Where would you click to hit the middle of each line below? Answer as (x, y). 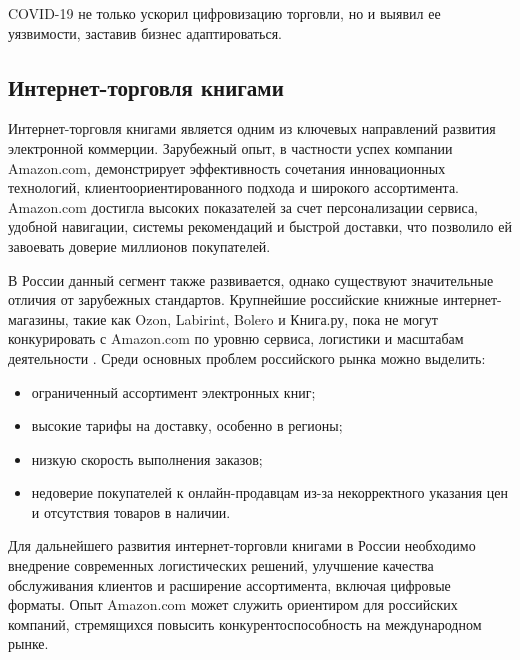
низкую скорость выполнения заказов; (147, 458)
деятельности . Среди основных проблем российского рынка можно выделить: (247, 357)
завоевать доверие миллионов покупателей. (139, 245)
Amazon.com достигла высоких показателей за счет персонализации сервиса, (243, 206)
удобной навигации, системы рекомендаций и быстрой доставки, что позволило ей (260, 226)
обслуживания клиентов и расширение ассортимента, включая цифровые (229, 584)
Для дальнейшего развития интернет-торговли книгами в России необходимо (242, 545)
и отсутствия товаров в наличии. (131, 511)
